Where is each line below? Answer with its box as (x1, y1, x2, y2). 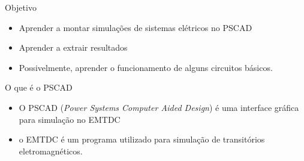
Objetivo (5, 1, 37, 13)
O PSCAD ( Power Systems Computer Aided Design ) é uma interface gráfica (19, 101, 299, 113)
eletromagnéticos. (19, 144, 83, 157)
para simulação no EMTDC (19, 113, 121, 125)
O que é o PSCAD (5, 81, 73, 94)
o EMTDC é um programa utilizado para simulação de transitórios (19, 133, 265, 145)
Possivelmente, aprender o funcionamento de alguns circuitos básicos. (19, 61, 273, 73)
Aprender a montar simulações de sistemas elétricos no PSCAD (19, 21, 252, 33)
